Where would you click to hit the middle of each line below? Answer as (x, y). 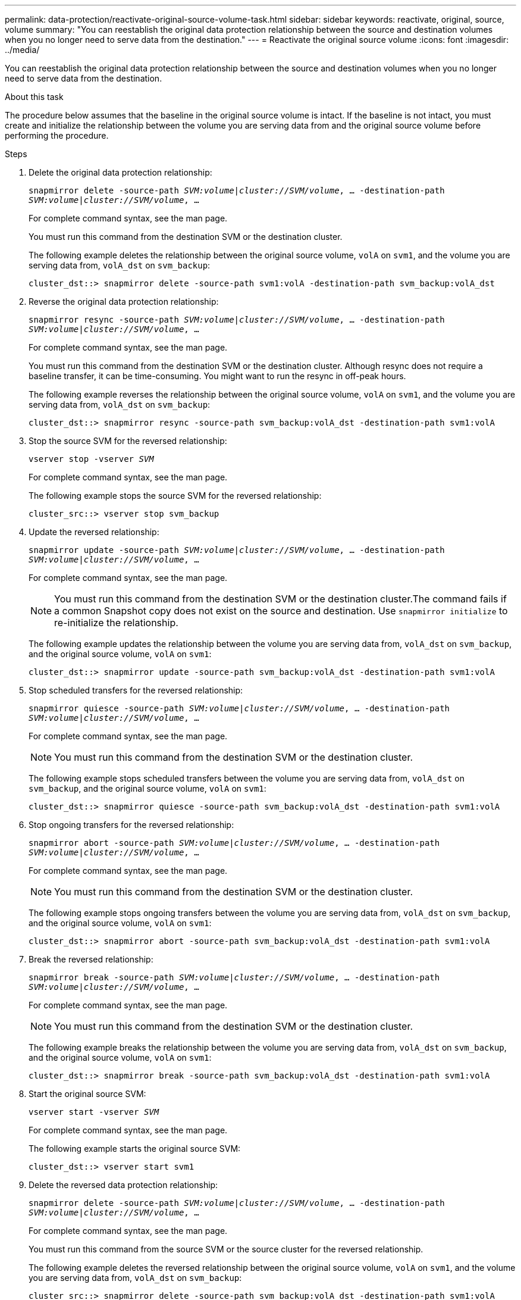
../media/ (22, 50)
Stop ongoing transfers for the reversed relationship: (131, 825)
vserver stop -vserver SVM (91, 459)
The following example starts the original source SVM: (135, 1149)
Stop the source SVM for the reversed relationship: (128, 441)
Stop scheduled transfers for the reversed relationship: (136, 690)
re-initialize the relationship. (116, 623)
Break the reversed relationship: (91, 959)
